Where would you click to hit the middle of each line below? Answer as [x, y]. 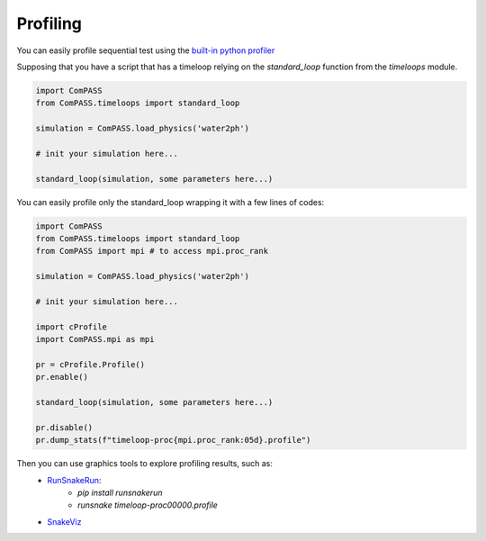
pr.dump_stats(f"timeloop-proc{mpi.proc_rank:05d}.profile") [173, 440]
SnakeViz [64, 521]
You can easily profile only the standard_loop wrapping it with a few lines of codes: [171, 202]
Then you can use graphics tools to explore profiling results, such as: [145, 464]
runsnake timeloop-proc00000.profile [148, 505]
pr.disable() [64, 427]
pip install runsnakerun [120, 493]
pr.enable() [62, 377]
